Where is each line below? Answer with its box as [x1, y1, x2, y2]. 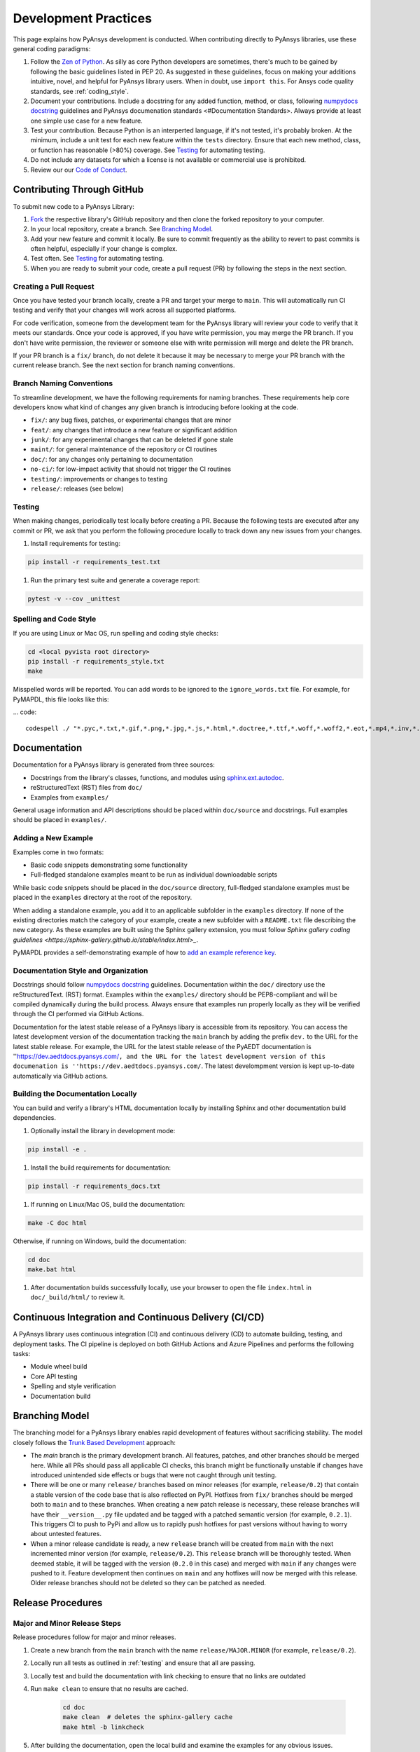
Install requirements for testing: [30, 539, 120, 547]
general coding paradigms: [13, 44, 91, 53]
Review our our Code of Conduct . [30, 165, 127, 174]
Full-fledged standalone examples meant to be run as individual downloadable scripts [30, 870, 278, 879]
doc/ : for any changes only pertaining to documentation [30, 455, 193, 463]
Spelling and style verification [30, 1382, 116, 1390]
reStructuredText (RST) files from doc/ [30, 783, 143, 792]
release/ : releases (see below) [30, 484, 124, 493]
